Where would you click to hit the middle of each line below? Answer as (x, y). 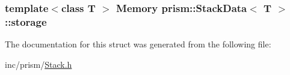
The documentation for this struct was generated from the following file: (138, 44)
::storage (26, 21)
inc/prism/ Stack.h (39, 64)
